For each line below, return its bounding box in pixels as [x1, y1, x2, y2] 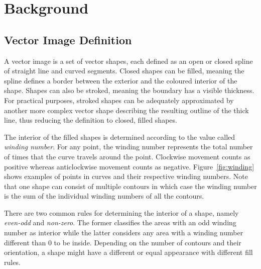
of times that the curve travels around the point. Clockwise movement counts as [4, 151, 250, 161]
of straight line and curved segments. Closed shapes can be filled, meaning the [4, 65, 244, 76]
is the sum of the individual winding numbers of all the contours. [4, 191, 204, 201]
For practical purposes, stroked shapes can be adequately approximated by [4, 95, 234, 105]
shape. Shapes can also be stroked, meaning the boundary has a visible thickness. [4, 85, 254, 96]
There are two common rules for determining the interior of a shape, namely [4, 207, 239, 218]
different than [4, 237, 46, 247]
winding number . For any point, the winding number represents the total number [4, 141, 253, 152]
